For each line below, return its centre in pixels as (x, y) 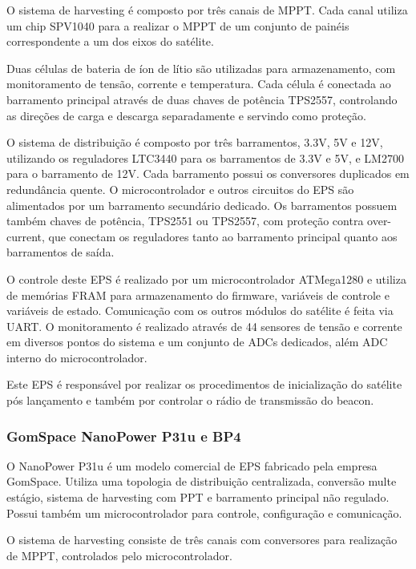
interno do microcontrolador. (77, 357)
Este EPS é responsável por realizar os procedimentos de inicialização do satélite (204, 384)
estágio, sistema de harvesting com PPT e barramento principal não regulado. (198, 497)
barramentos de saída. (61, 252)
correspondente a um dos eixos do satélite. (110, 41)
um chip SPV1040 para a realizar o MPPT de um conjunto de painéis (178, 25)
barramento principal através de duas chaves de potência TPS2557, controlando (202, 99)
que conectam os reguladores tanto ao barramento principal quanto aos (223, 236)
